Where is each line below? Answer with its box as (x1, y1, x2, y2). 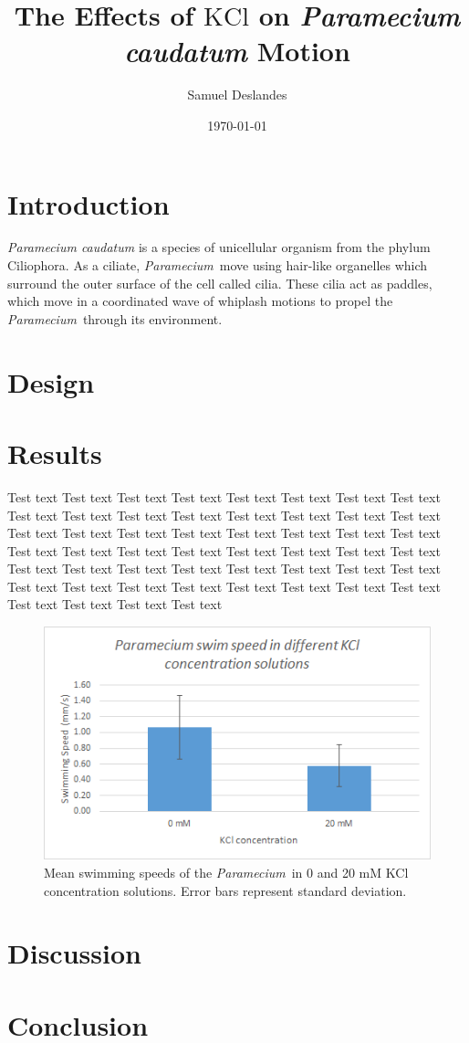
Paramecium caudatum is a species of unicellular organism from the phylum (7, 237, 431, 257)
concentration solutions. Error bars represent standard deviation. (44, 880, 407, 900)
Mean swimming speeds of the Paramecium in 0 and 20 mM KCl (44, 862, 409, 881)
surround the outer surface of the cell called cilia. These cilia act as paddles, (7, 273, 433, 292)
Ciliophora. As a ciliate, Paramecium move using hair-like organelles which (7, 256, 428, 275)
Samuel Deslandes (187, 85, 287, 104)
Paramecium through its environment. (7, 309, 223, 328)
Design (7, 363, 95, 400)
